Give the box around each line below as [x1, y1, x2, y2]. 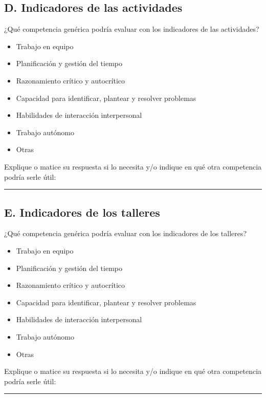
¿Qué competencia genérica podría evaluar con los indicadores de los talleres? [4, 228, 247, 239]
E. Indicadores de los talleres [4, 204, 160, 220]
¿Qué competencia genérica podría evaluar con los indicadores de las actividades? [4, 24, 259, 34]
